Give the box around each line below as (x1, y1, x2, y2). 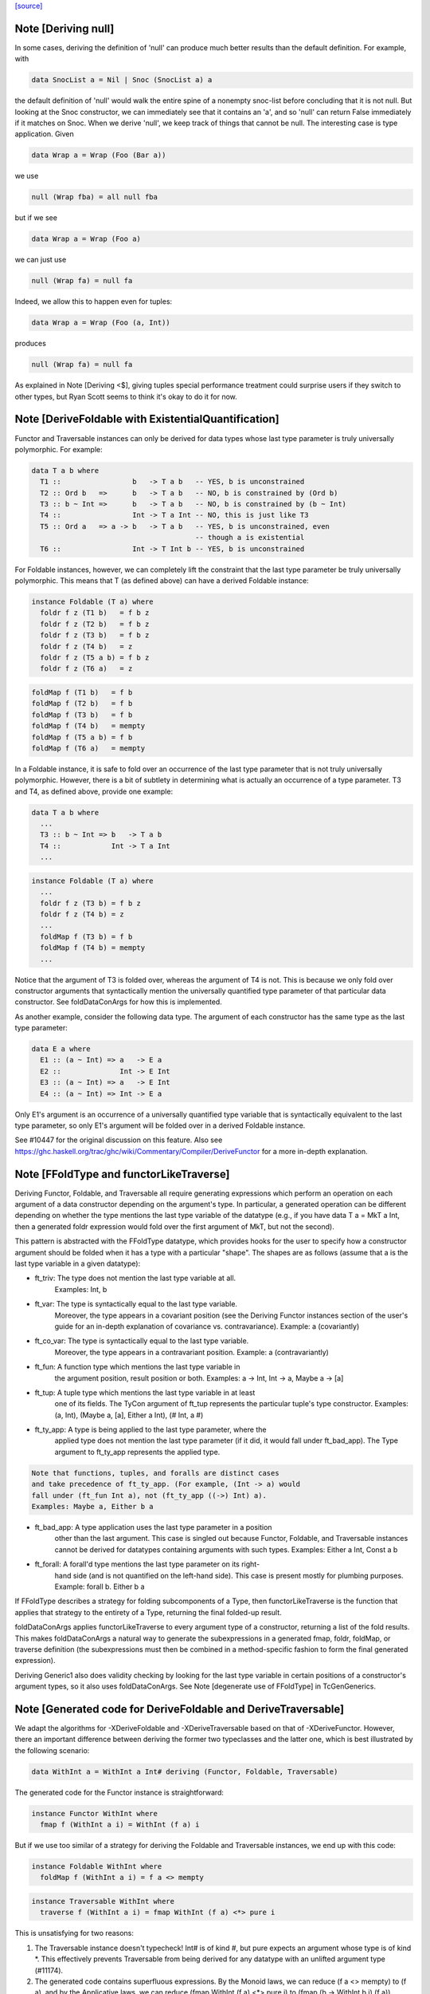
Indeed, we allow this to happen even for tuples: (14, 297, 173, 306)
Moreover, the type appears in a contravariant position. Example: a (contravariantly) (54, 1347, 330, 1357)
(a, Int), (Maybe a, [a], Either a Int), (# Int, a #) (54, 1410, 204, 1420)
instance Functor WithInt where (31, 1809, 158, 1818)
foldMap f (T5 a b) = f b (31, 732, 133, 742)
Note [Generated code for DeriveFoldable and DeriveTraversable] (14, 1702, 345, 1716)
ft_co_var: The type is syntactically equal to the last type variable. (34, 1336, 249, 1346)
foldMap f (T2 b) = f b (31, 699, 133, 708)
